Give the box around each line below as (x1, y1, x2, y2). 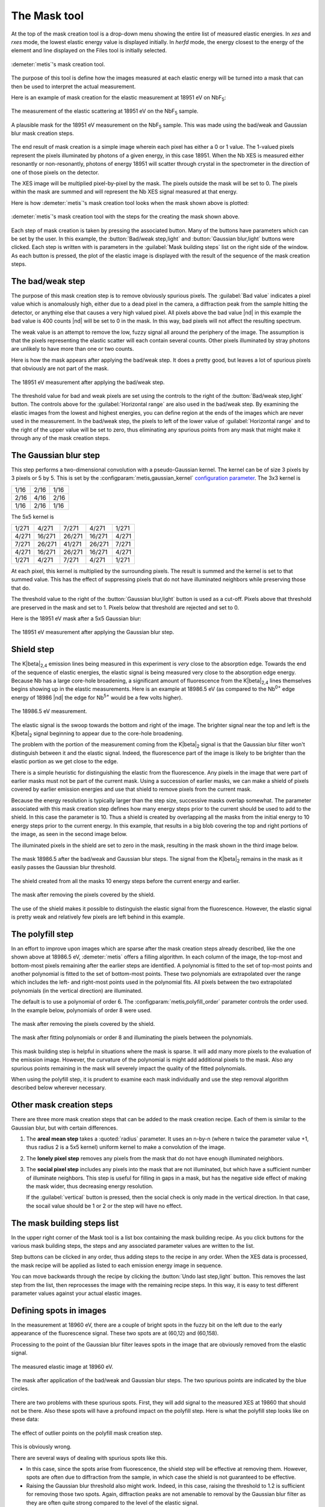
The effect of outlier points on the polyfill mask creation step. (11, 1429, 162, 1436)
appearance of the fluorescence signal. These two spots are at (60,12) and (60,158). (11, 1330, 219, 1337)
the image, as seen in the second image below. (11, 831, 128, 838)
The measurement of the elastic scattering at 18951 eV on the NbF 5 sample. (11, 107, 199, 116)
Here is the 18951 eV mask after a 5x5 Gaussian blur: (11, 615, 141, 622)
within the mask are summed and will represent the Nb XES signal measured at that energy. (11, 188, 238, 195)
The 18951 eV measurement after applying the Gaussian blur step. (11, 629, 175, 636)
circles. (11, 1385, 29, 1392)
